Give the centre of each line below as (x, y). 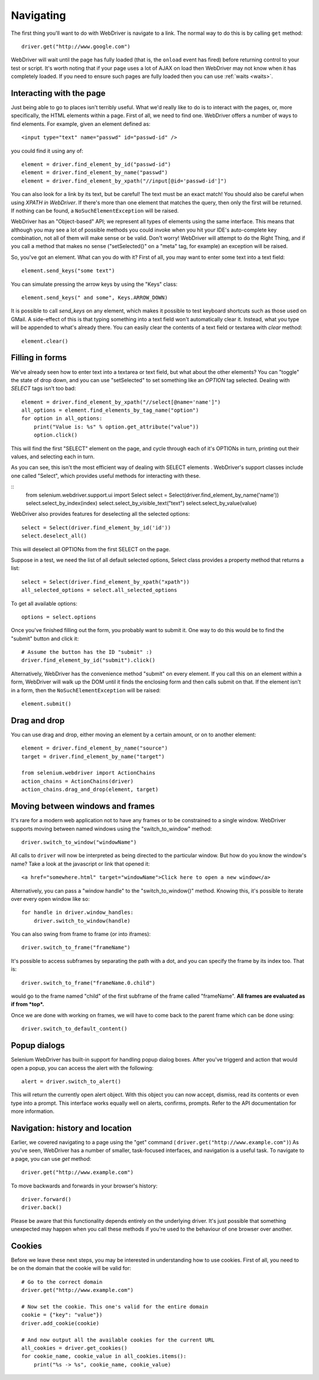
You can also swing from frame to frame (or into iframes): (81, 934)
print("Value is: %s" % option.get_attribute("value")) (116, 427)
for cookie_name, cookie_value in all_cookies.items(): (104, 1356)
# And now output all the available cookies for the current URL (118, 1340)
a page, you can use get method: (51, 1158)
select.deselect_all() (54, 536)
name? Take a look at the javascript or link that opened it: (80, 864)
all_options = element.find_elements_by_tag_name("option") (110, 410)
